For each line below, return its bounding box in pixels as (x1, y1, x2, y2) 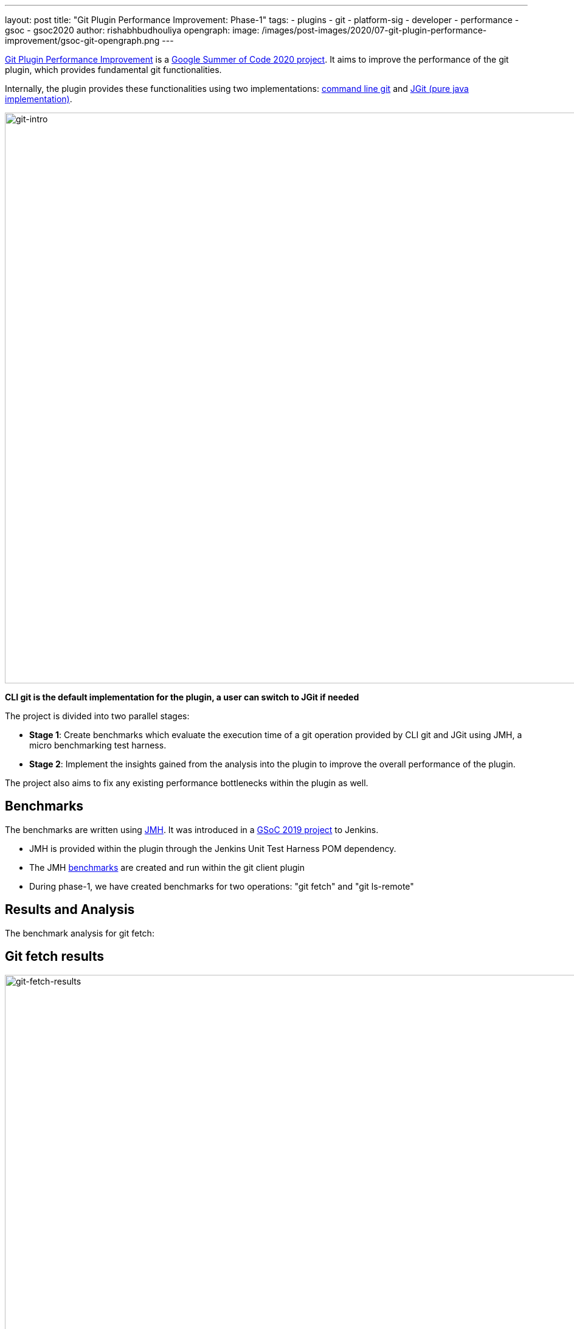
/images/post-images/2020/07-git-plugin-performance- (261, 25, 487, 35)
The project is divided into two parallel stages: (5, 711, 190, 721)
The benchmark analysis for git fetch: (5, 927, 154, 938)
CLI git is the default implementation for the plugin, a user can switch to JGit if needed (5, 692, 359, 702)
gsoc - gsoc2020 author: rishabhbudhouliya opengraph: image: (5, 25, 260, 35)
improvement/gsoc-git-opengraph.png (5, 35, 160, 46)
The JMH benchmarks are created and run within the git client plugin (29, 862, 305, 873)
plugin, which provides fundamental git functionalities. (5, 65, 222, 75)
